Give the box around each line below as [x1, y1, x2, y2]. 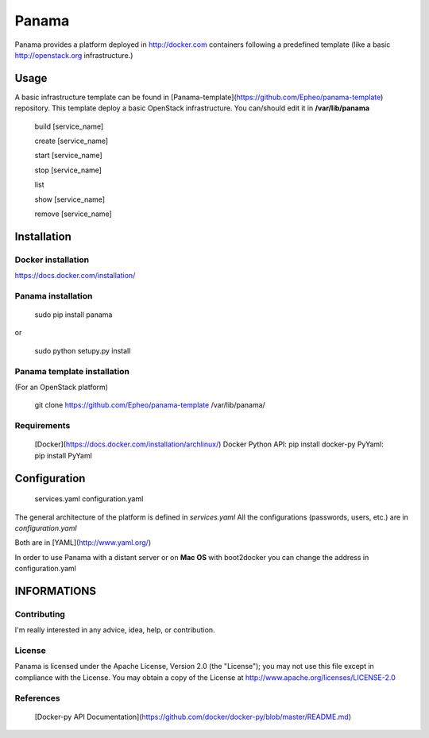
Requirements [14, 420, 71, 431]
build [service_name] [34, 122, 104, 131]
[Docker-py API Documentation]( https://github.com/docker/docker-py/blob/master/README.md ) [34, 712, 352, 721]
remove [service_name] [34, 209, 113, 218]
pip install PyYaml [34, 450, 93, 460]
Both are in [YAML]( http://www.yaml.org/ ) [14, 538, 151, 547]
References [14, 692, 60, 703]
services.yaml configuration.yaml [34, 494, 144, 504]
